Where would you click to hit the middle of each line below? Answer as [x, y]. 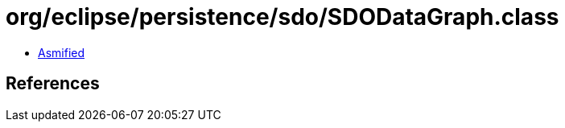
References [53, 84]
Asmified [62, 52]
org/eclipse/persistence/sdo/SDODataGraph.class [282, 17]
